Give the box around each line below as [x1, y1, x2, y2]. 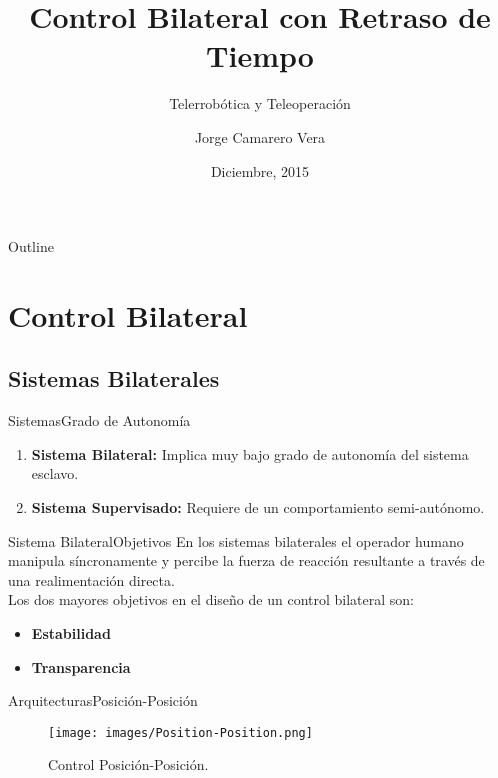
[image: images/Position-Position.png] [48, 725, 313, 740]
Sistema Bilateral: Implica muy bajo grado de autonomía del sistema [31, 443, 469, 464]
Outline [8, 236, 54, 257]
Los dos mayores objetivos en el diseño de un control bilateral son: [8, 589, 414, 610]
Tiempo [206, 35, 314, 76]
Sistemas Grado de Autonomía [8, 410, 191, 431]
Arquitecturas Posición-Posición [8, 690, 198, 711]
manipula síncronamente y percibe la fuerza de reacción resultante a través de [8, 550, 485, 571]
